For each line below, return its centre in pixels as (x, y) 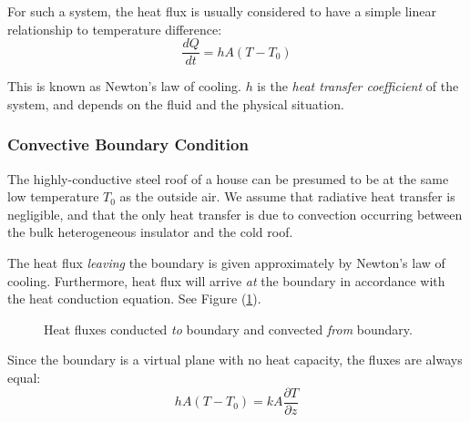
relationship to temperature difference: (115, 29)
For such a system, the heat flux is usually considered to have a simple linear (222, 11)
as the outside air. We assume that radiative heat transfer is (287, 196)
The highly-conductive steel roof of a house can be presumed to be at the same (228, 178)
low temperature (53, 196)
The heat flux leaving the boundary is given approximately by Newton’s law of (226, 263)
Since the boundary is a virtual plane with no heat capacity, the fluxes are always (235, 360)
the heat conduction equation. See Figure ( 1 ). (134, 298)
